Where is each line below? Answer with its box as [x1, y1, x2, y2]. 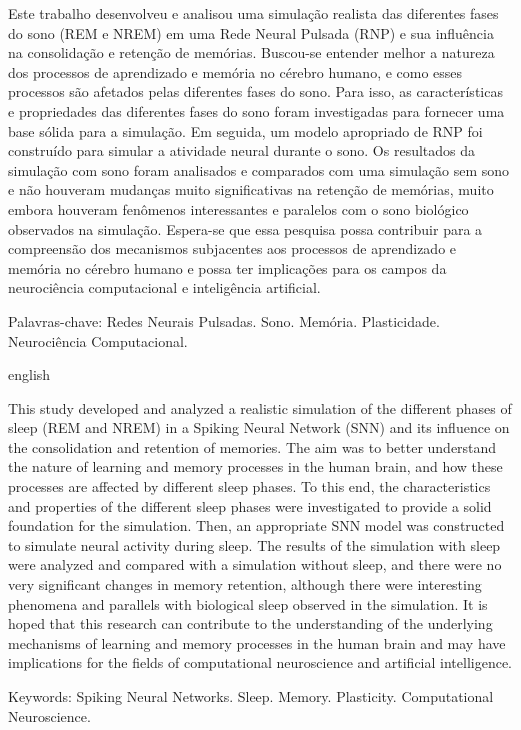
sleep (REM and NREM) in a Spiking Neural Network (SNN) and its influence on [8, 417, 510, 438]
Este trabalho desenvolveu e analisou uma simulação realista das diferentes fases [8, 3, 499, 23]
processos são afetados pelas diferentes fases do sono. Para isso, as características [8, 81, 503, 102]
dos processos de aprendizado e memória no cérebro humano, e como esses [8, 61, 463, 82]
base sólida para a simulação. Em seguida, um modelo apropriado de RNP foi [8, 120, 483, 141]
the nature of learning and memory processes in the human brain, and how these [8, 456, 503, 477]
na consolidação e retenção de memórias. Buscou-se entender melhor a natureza [8, 42, 495, 63]
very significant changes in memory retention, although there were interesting [8, 574, 482, 595]
